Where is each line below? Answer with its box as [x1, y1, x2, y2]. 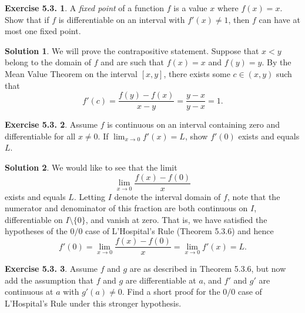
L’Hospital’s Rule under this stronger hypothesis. [5, 297, 182, 309]
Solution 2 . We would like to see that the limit [5, 161, 177, 173]
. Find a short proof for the [122, 285, 220, 298]
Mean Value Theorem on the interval [5, 67, 138, 79]
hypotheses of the [5, 225, 68, 237]
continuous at [5, 285, 53, 298]
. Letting [73, 190, 105, 202]
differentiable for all [5, 129, 76, 142]
